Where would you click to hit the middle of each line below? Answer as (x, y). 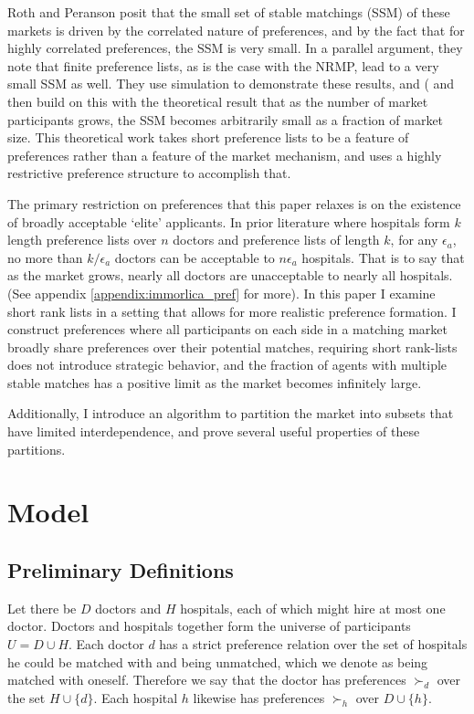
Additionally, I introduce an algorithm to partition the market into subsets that (231, 413)
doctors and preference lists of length (276, 240)
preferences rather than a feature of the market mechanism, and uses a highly (225, 155)
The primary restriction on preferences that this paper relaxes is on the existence (234, 203)
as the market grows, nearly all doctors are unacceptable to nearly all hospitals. (230, 275)
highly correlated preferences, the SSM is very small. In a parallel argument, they (235, 48)
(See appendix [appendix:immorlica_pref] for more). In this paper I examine (221, 293)
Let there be (42, 608)
